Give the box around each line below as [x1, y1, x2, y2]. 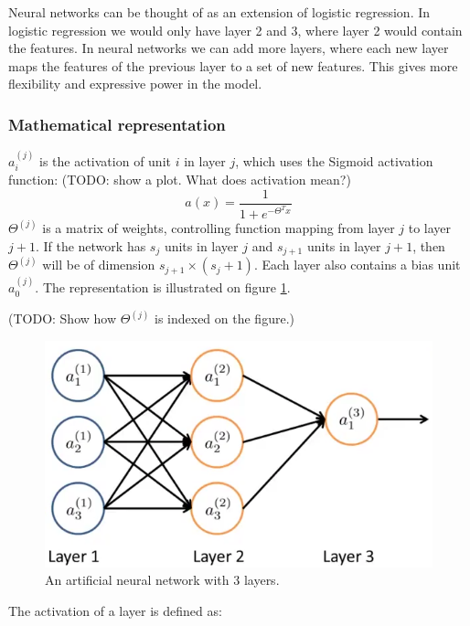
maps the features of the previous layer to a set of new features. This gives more [8, 56, 458, 75]
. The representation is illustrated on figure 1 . [35, 278, 291, 297]
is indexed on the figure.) [155, 309, 294, 328]
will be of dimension [42, 255, 155, 274]
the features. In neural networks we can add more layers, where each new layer [8, 38, 449, 58]
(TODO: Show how [8, 309, 117, 328]
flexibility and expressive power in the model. [8, 74, 262, 93]
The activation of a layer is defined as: [8, 600, 222, 620]
